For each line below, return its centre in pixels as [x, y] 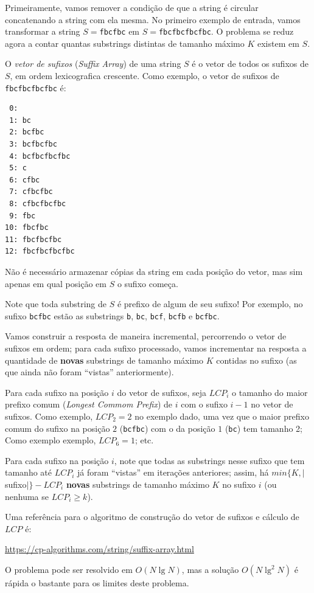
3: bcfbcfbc [33, 144]
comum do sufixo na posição [58, 428]
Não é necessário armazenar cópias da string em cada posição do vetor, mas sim [154, 271]
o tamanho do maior [270, 392]
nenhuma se [27, 496]
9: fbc [23, 216]
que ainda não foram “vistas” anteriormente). [89, 372]
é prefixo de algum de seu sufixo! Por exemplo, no [210, 304]
